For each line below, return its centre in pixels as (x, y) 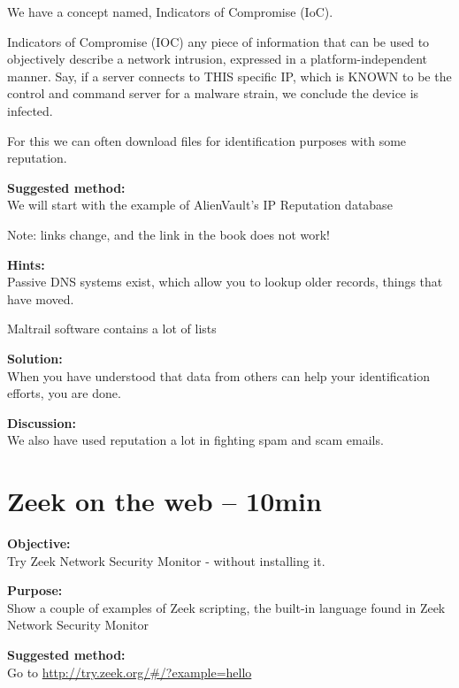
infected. (30, 110)
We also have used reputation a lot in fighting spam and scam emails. (195, 440)
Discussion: (42, 422)
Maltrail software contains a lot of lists (112, 329)
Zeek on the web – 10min (164, 501)
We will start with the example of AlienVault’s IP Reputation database (200, 205)
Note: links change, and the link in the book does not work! (168, 234)
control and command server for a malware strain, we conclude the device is (213, 93)
